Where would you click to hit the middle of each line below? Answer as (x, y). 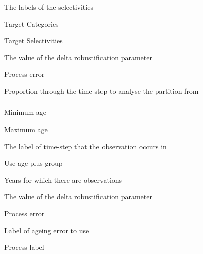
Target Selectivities (33, 40)
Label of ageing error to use (47, 230)
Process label (24, 247)
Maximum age (26, 129)
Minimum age (25, 112)
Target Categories (31, 23)
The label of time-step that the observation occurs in (85, 146)
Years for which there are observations (63, 179)
